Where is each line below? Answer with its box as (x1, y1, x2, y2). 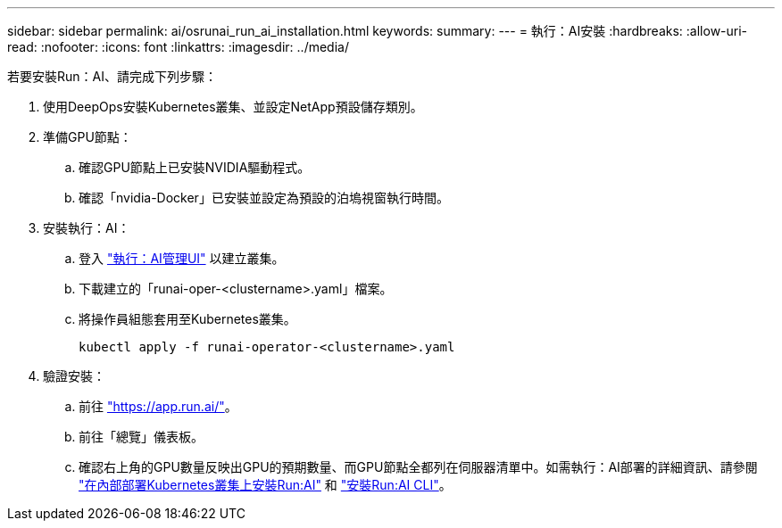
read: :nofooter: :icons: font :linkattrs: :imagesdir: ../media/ (7, 39, 349, 54)
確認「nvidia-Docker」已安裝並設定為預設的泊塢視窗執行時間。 (79, 190, 449, 205)
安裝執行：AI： (43, 220, 130, 235)
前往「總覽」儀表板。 (79, 429, 204, 444)
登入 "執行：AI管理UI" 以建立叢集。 (79, 251, 285, 266)
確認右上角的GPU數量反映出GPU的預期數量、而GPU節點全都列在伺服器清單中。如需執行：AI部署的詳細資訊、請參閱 (79, 459, 758, 474)
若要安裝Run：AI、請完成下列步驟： (7, 69, 217, 84)
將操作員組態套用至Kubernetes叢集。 (79, 311, 296, 326)
